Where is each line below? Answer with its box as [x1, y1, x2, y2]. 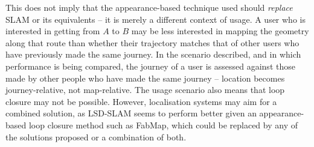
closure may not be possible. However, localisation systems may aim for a [5, 95, 277, 107]
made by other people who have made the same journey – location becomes [5, 71, 285, 84]
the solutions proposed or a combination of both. [5, 130, 187, 143]
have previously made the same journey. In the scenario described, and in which [5, 48, 301, 61]
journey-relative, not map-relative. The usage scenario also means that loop [5, 83, 285, 96]
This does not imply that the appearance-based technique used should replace [5, 1, 293, 13]
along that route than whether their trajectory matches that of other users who [5, 36, 300, 49]
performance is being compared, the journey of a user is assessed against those [5, 59, 295, 72]
